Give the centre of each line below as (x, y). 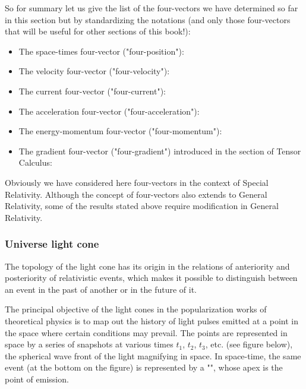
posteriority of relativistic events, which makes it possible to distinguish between (151, 278)
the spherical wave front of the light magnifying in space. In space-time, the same (153, 355)
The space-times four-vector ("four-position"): (101, 51)
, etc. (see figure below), (249, 344)
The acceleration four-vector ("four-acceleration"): (109, 111)
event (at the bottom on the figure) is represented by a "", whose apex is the (144, 367)
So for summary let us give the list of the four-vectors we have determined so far (152, 8)
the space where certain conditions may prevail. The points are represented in (146, 332)
